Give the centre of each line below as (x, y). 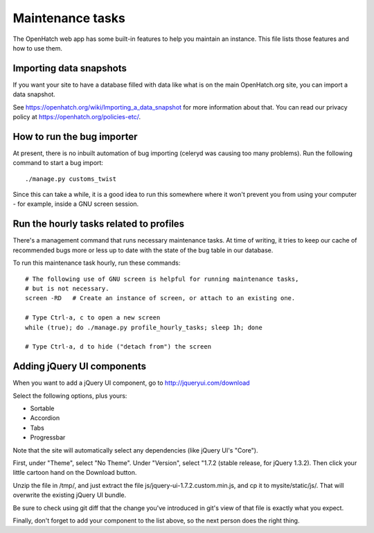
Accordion (45, 418)
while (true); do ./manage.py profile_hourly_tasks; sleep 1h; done (144, 327)
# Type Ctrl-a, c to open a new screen (93, 318)
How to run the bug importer (75, 136)
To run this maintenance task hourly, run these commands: (97, 263)
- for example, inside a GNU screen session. (76, 204)
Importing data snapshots (70, 68)
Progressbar (48, 437)
